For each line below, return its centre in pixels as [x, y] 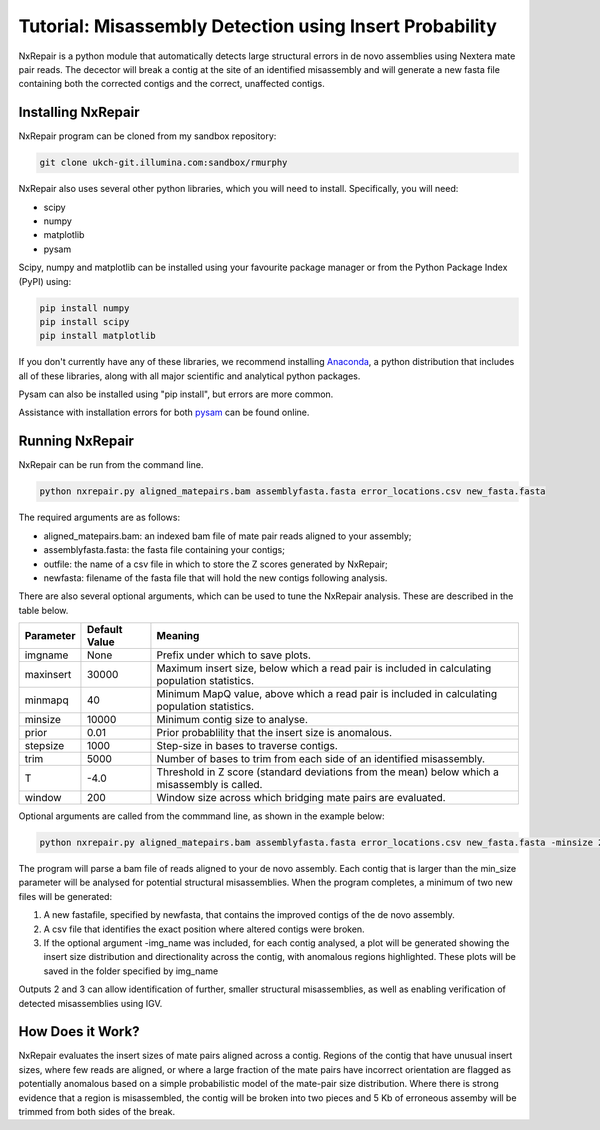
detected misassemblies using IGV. [90, 1003]
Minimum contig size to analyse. [232, 720]
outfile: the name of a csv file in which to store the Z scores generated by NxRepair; [216, 564]
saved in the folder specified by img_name [131, 971]
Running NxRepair [76, 441]
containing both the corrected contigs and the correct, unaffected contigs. [171, 84]
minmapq [46, 700]
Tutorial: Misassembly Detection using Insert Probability [257, 26]
